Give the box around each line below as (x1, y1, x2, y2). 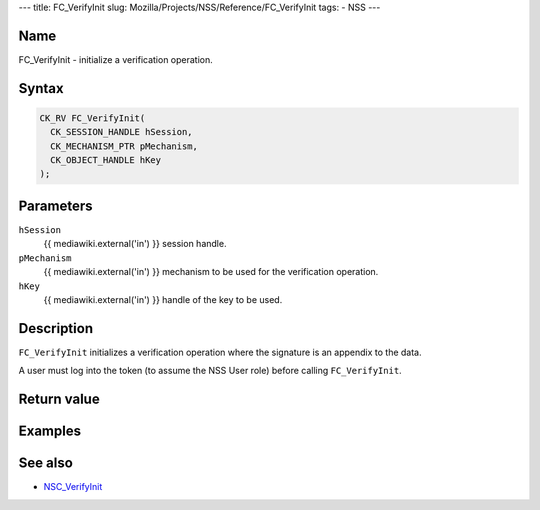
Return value (18, 391, 100, 408)
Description (18, 320, 94, 337)
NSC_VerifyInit (43, 481, 103, 493)
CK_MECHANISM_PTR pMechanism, (50, 140, 199, 152)
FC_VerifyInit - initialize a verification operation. (18, 53, 214, 65)
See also (18, 455, 74, 472)
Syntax (18, 80, 64, 97)
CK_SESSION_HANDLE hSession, (50, 126, 194, 138)
